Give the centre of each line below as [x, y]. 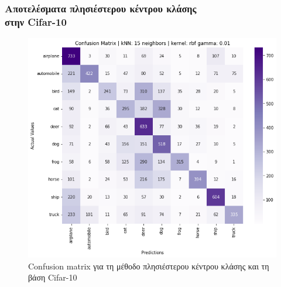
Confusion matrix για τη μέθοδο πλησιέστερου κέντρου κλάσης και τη [149, 266]
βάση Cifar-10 [53, 277]
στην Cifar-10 [36, 21]
